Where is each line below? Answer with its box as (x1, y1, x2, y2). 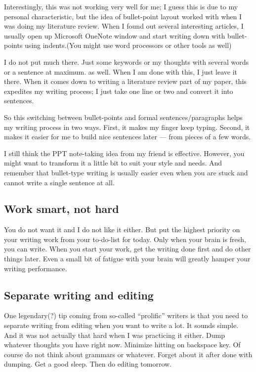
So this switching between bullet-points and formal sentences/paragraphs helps (4, 112, 243, 122)
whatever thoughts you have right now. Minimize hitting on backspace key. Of (4, 339, 241, 350)
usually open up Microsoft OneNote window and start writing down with (4, 30, 225, 41)
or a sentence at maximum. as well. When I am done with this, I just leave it (4, 66, 237, 77)
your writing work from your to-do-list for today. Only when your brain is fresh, (4, 234, 246, 244)
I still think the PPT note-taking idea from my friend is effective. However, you (4, 148, 245, 158)
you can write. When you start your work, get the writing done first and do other (4, 244, 251, 254)
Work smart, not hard (4, 201, 119, 216)
